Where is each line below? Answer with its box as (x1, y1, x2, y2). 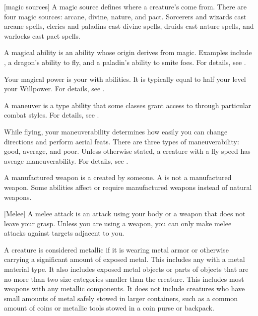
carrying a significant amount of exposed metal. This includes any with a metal (4, 254, 245, 264)
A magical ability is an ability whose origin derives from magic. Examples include (4, 47, 252, 58)
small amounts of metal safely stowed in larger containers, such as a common (4, 293, 238, 303)
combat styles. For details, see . (4, 110, 99, 120)
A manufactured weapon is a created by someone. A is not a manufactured (4, 172, 232, 183)
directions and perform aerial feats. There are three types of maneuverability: (4, 136, 239, 146)
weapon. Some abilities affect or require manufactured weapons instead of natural (4, 182, 252, 192)
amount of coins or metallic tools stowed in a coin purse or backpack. (4, 303, 214, 313)
